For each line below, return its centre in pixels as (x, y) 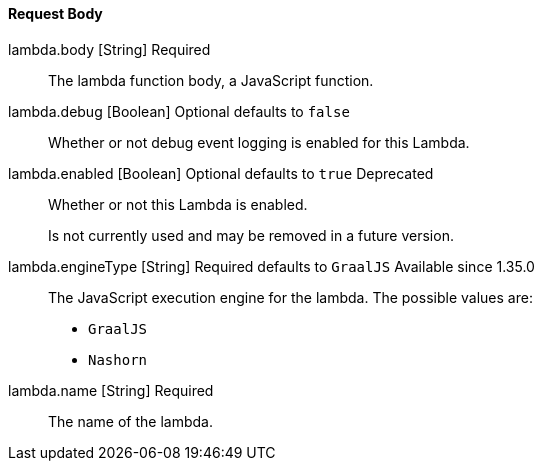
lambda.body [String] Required (109, 49)
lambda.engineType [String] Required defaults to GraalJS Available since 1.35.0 (271, 266)
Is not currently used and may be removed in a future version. (251, 235)
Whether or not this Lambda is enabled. (178, 204)
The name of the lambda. (130, 421)
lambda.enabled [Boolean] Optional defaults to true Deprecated (221, 173)
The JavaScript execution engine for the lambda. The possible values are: (290, 297)
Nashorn (118, 359)
